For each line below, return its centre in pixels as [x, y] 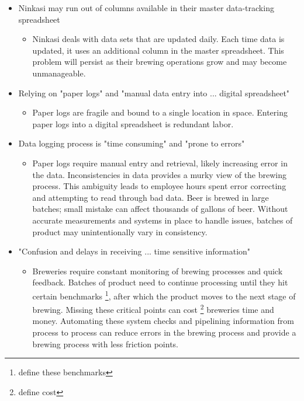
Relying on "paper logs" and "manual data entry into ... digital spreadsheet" [154, 93]
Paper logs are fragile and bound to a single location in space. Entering [160, 112]
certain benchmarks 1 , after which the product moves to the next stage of [164, 295]
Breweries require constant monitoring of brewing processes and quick [158, 271]
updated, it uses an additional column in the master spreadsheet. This [158, 50]
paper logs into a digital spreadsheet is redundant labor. [133, 123]
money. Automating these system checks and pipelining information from [163, 321]
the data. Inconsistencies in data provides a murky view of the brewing [160, 174]
